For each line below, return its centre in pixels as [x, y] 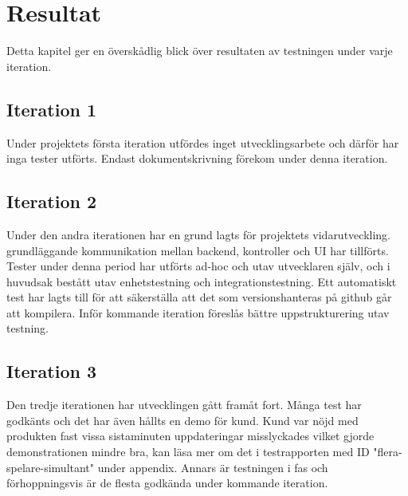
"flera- [388, 452]
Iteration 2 [52, 201]
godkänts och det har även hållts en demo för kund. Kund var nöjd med [182, 420]
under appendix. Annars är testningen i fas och [213, 467]
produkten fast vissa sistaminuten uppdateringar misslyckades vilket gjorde [190, 436]
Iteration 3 [52, 371]
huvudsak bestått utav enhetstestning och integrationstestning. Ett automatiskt [202, 281]
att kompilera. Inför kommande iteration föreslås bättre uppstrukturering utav [198, 312]
